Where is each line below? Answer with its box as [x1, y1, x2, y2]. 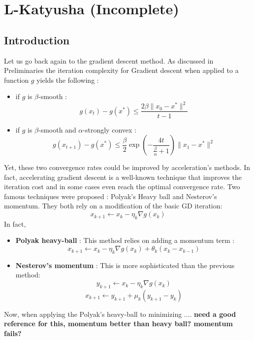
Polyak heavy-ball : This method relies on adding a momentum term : [15, 235, 235, 245]
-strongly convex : [83, 124, 136, 135]
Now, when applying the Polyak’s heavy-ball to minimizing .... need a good [4, 308, 236, 319]
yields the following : [36, 74, 99, 85]
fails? [4, 328, 22, 339]
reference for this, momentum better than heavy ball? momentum [4, 318, 233, 329]
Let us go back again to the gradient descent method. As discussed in [4, 55, 214, 66]
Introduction [4, 32, 70, 47]
